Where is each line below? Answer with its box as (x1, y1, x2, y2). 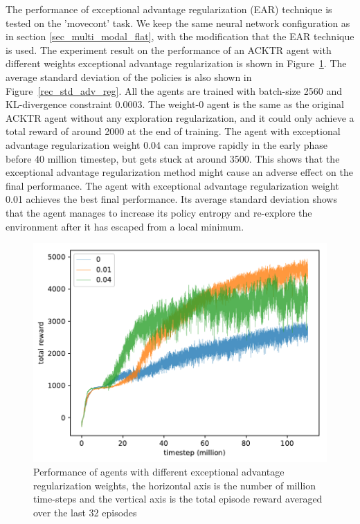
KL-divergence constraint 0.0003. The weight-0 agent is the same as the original (6, 97, 345, 111)
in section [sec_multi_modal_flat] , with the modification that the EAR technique (6, 29, 354, 44)
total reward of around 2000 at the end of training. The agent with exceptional (6, 124, 341, 138)
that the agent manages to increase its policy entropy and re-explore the (6, 205, 312, 219)
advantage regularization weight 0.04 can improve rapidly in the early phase (6, 137, 328, 152)
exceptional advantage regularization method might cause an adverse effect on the (6, 165, 353, 179)
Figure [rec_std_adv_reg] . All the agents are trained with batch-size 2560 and (6, 83, 342, 98)
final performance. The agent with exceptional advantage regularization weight (6, 178, 339, 192)
